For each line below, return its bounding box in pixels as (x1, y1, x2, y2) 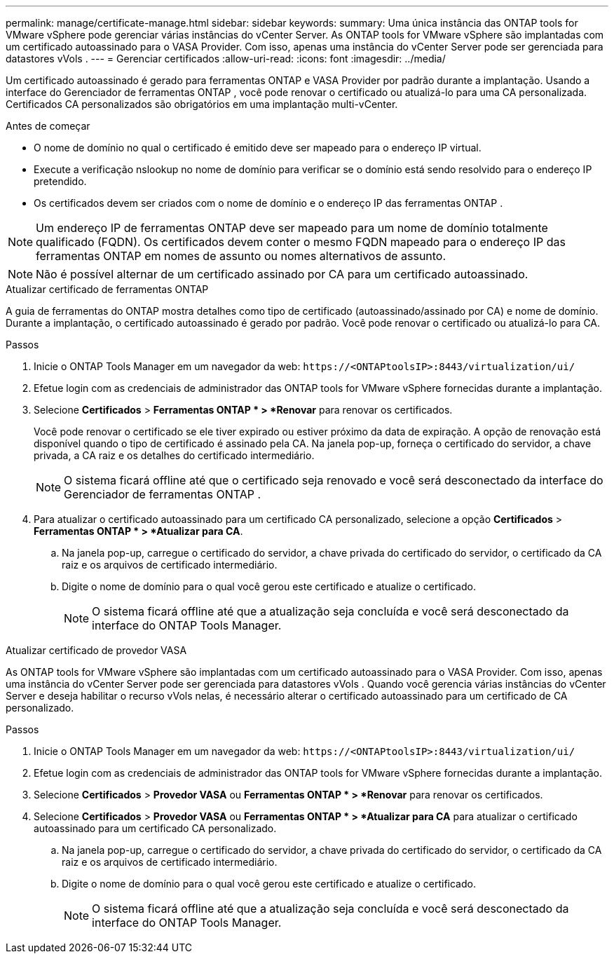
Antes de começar (6, 120, 90, 132)
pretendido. (34, 175, 87, 187)
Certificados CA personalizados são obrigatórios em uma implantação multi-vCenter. (6, 98, 398, 110)
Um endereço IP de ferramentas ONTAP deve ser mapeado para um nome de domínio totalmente (36, 221, 548, 235)
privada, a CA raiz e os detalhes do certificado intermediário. (34, 449, 315, 461)
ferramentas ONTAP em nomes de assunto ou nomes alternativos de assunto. (36, 249, 446, 263)
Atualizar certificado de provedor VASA (6, 644, 187, 656)
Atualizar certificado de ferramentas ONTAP (6, 283, 209, 295)
